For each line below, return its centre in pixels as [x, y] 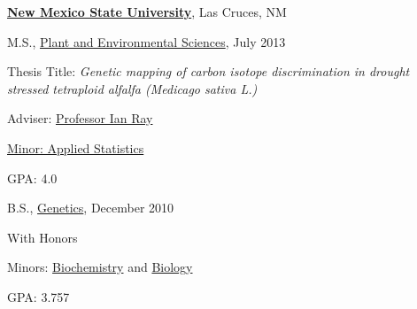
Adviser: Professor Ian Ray [80, 118]
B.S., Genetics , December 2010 [91, 208]
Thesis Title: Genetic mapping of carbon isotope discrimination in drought [208, 71]
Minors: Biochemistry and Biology [100, 267]
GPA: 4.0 [32, 178]
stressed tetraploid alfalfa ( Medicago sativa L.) [132, 88]
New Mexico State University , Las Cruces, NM [147, 12]
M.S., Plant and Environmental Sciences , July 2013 [147, 41]
